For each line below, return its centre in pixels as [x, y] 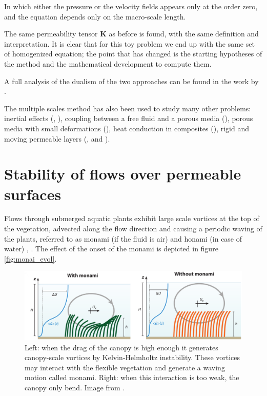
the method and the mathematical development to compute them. [108, 63]
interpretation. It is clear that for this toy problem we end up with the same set [129, 43]
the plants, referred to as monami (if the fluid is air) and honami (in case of [123, 238]
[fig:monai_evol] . [30, 258]
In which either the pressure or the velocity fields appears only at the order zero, [131, 6]
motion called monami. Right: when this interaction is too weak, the [132, 377]
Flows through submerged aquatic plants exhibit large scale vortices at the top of [132, 218]
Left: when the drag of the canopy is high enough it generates [121, 347]
